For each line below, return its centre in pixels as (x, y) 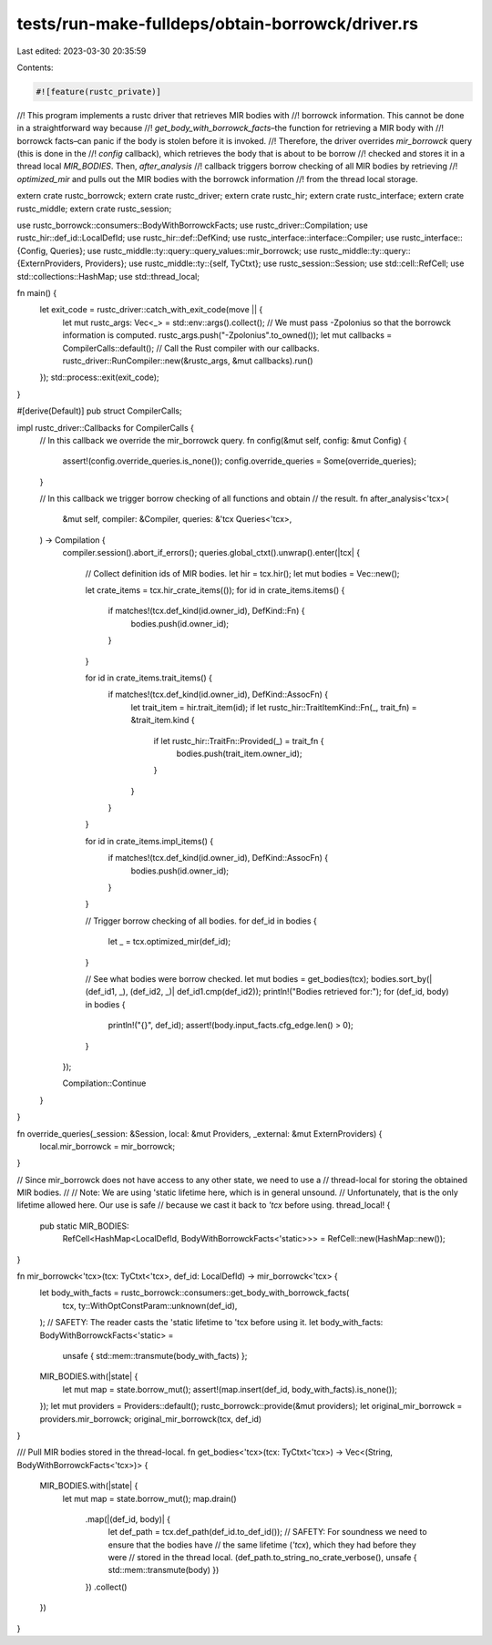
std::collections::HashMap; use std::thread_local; (108, 276)
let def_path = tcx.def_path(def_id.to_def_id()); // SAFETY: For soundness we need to (267, 1532)
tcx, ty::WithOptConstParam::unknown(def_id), (150, 1305)
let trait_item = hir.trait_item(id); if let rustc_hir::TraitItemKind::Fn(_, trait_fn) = (274, 707)
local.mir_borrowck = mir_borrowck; (108, 1146)
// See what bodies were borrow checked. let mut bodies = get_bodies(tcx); (227, 979)
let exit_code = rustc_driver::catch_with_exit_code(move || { (151, 310)
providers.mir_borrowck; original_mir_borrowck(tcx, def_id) (151, 1419)
